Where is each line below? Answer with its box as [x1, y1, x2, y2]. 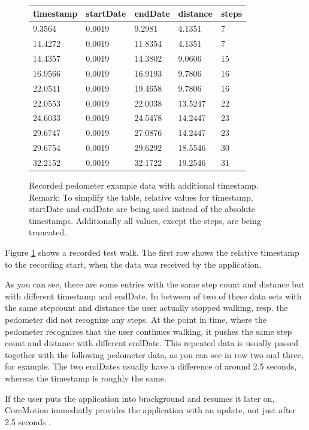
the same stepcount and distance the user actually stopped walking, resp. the [5, 301, 288, 314]
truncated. [29, 226, 67, 238]
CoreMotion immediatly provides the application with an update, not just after [5, 404, 296, 416]
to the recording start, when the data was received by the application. [5, 258, 262, 270]
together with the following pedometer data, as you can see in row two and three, [5, 348, 304, 361]
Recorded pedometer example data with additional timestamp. [29, 179, 259, 192]
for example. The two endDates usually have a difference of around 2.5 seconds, [5, 360, 297, 373]
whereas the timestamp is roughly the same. [5, 371, 166, 384]
